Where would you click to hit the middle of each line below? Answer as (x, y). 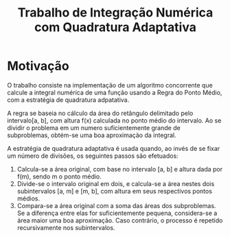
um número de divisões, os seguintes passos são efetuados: (93, 156)
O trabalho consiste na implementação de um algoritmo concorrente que (110, 85)
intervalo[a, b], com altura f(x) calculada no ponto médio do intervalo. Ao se (114, 120)
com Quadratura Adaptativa (115, 27)
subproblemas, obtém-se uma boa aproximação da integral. (92, 135)
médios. (28, 198)
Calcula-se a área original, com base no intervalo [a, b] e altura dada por (120, 169)
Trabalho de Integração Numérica (115, 13)
